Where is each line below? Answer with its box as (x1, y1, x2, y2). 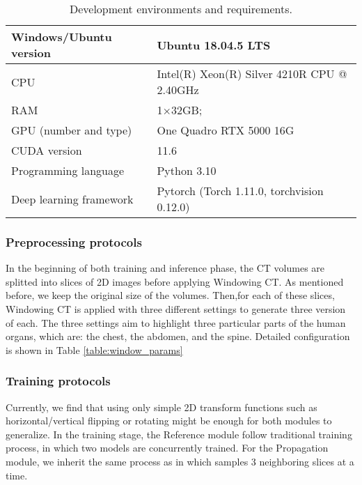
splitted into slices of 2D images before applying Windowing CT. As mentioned (6, 274, 344, 288)
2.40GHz (157, 82, 199, 98)
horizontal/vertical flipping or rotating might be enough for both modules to (6, 413, 332, 428)
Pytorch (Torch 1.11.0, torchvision (157, 183, 324, 199)
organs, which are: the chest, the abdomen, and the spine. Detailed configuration (6, 329, 350, 344)
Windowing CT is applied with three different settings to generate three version (6, 302, 346, 316)
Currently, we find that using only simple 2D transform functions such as (6, 399, 317, 414)
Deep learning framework (11, 190, 134, 207)
